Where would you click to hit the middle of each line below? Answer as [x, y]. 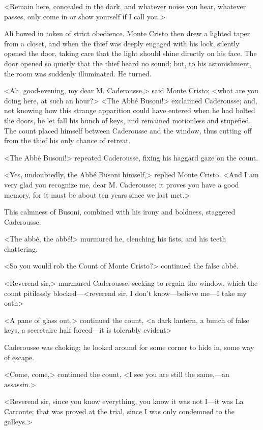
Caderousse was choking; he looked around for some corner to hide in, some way [129, 347]
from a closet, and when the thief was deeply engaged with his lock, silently [122, 43]
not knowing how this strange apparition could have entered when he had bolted [130, 110]
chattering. [21, 248]
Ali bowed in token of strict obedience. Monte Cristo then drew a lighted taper [127, 33]
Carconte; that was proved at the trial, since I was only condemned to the [119, 411]
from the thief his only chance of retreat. [67, 140]
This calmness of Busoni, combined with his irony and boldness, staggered [120, 212]
